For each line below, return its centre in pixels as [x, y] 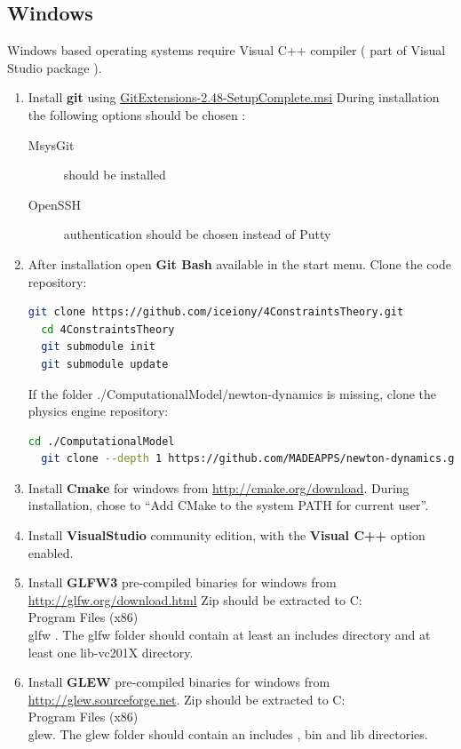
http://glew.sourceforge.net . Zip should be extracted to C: [187, 699]
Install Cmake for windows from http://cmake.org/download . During [219, 487]
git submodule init [98, 347]
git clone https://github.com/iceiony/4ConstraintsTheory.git [216, 312]
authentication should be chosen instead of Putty [197, 234]
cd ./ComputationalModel [101, 441]
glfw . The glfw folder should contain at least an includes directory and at [229, 635]
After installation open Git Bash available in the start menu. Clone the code [239, 263]
